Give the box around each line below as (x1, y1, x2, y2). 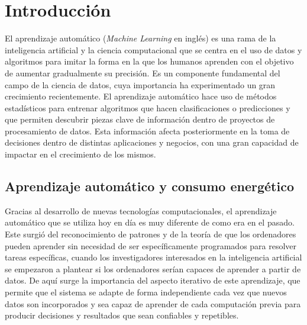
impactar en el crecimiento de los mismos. (5, 148, 156, 160)
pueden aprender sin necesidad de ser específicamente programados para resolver (5, 239, 297, 252)
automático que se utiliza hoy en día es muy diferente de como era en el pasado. (5, 216, 295, 229)
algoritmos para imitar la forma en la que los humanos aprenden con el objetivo (5, 55, 294, 67)
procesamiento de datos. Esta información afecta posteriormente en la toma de (5, 124, 290, 137)
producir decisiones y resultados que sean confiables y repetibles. (5, 309, 239, 321)
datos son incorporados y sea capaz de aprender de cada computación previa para (5, 297, 301, 310)
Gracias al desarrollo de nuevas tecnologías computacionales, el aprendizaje (5, 204, 277, 217)
